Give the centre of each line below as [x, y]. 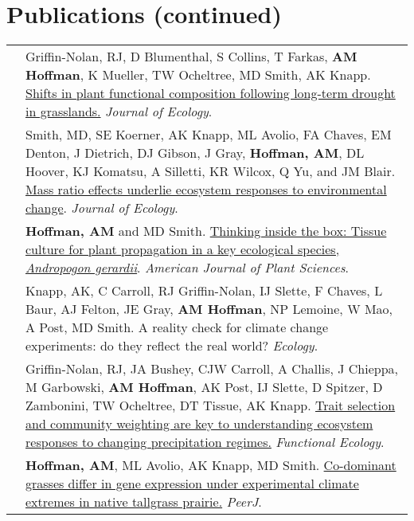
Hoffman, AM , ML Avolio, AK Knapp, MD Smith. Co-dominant [211, 465]
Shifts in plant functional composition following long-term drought [211, 93]
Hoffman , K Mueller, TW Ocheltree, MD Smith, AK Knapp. [198, 75]
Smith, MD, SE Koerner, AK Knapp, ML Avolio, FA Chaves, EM [209, 135]
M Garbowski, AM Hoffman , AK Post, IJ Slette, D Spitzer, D [204, 387]
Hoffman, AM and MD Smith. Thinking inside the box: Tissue [206, 231]
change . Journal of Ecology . [102, 208]
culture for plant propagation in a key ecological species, [183, 249]
